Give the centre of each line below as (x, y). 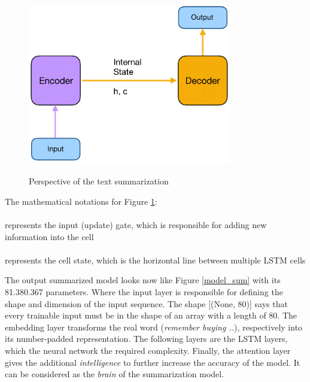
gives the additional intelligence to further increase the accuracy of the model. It (153, 362)
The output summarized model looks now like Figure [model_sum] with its (143, 280)
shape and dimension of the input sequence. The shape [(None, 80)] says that (146, 303)
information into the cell (49, 236)
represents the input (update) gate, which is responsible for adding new (136, 225)
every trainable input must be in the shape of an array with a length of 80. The (151, 315)
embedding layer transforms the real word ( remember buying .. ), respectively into (154, 327)
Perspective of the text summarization (99, 181)
